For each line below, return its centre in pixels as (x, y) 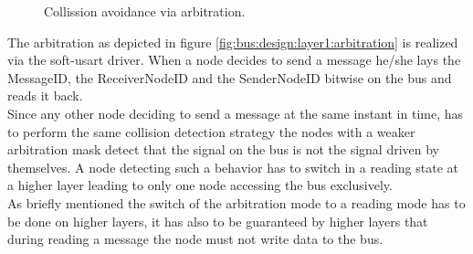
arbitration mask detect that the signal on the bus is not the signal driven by (224, 149)
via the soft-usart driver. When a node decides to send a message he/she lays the (234, 60)
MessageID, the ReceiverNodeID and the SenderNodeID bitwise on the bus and (230, 77)
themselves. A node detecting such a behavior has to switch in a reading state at (233, 167)
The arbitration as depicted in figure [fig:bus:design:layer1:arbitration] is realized (233, 42)
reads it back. (45, 95)
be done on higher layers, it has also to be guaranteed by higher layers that (218, 221)
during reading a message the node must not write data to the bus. (195, 239)
